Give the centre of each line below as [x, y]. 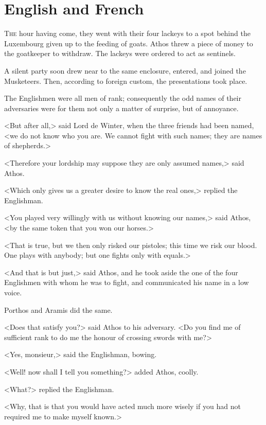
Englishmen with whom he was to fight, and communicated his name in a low [127, 282]
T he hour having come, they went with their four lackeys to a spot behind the [127, 33]
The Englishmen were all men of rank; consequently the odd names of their [123, 98]
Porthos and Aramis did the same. [58, 309]
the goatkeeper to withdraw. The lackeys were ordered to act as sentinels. [120, 53]
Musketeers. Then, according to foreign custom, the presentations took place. [126, 81]
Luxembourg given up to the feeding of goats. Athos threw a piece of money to [129, 43]
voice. [13, 292]
